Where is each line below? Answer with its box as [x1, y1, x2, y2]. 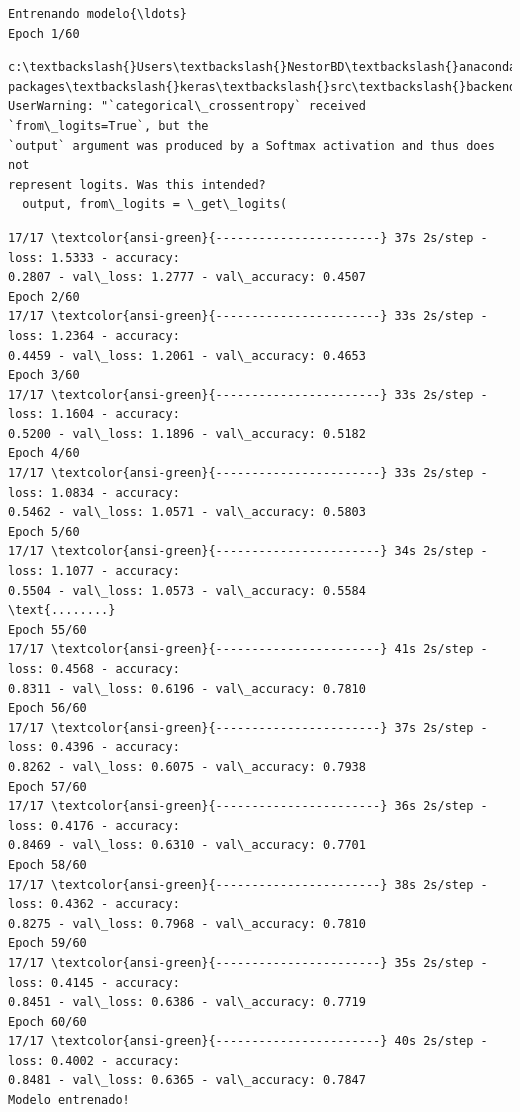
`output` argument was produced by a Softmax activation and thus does [8, 138, 495, 153]
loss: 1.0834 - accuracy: [8, 485, 180, 500]
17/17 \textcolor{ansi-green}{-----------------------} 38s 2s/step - [8, 877, 488, 892]
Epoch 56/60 [8, 701, 87, 716]
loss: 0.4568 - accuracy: [8, 662, 180, 676]
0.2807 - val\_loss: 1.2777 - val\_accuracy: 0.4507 [8, 270, 366, 285]
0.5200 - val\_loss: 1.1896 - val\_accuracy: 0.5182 [8, 426, 366, 441]
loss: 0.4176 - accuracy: [8, 818, 180, 833]
